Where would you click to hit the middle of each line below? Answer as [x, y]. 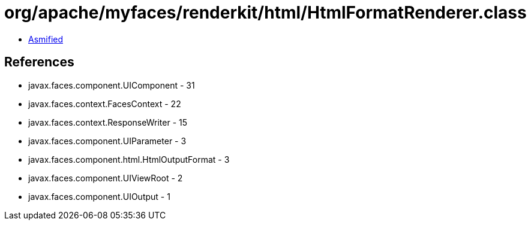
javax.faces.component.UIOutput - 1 [99, 196]
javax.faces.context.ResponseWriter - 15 [108, 122]
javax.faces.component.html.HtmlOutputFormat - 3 [129, 159]
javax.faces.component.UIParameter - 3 [107, 141]
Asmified [46, 39]
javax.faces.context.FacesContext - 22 [105, 104]
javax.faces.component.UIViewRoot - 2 [106, 178]
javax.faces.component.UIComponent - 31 [112, 85]
